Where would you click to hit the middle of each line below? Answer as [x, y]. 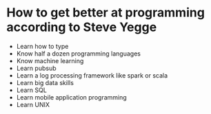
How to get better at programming [105, 13]
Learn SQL [32, 90]
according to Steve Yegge [82, 27]
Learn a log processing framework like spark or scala [92, 75]
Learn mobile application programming [71, 97]
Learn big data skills [45, 82]
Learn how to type [42, 46]
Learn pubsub [36, 68]
